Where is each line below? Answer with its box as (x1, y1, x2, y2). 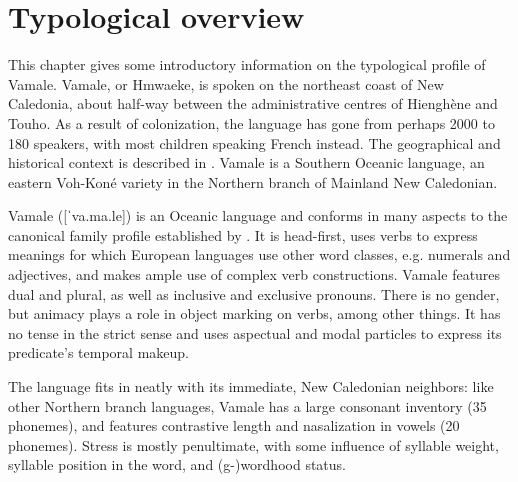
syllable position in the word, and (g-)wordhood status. (8, 454, 346, 475)
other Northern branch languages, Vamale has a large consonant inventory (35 (8, 395, 487, 416)
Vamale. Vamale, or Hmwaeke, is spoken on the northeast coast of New (8, 73, 444, 94)
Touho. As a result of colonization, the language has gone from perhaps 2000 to (8, 112, 495, 133)
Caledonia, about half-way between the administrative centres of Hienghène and (8, 93, 498, 114)
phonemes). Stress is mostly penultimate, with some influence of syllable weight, (8, 434, 499, 455)
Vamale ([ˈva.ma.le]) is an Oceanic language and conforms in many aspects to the (8, 205, 508, 226)
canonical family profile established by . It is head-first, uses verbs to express (8, 224, 478, 245)
